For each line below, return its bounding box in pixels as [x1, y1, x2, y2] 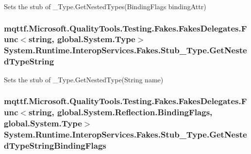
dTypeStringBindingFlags [4, 139, 106, 151]
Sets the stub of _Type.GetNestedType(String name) [4, 74, 164, 84]
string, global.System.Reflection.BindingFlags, [28, 106, 213, 118]
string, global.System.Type [28, 33, 135, 45]
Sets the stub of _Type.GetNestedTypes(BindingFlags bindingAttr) [4, 1, 206, 11]
